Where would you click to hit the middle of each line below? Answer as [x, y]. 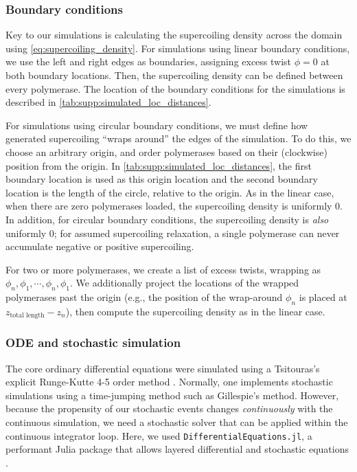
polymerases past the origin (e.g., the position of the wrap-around [144, 297]
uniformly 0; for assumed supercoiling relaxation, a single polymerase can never [173, 233]
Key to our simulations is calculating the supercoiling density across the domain [174, 35]
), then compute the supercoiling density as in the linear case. [195, 311]
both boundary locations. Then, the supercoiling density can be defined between [174, 75]
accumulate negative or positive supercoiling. [100, 246]
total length [27, 316]
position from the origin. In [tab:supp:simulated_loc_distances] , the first [159, 165]
